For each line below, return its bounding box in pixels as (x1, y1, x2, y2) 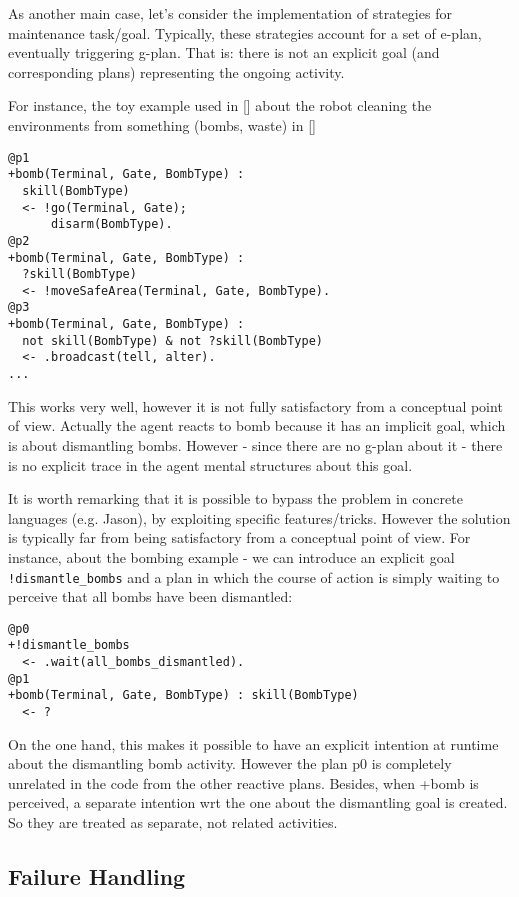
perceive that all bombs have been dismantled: (8, 586, 293, 607)
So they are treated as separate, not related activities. (8, 812, 338, 833)
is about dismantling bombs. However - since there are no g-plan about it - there (8, 434, 503, 455)
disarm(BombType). (50, 217, 173, 232)
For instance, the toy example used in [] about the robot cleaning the (8, 95, 432, 116)
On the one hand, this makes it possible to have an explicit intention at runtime (8, 733, 499, 754)
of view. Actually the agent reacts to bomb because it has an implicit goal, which (8, 415, 506, 436)
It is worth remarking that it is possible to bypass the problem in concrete (8, 488, 463, 509)
